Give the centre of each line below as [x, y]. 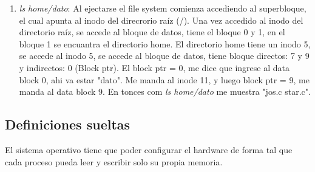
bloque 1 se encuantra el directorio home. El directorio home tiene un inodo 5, [165, 43]
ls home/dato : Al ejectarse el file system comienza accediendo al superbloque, [163, 8]
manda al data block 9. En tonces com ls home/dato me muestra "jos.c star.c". [165, 91]
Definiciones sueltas [68, 124]
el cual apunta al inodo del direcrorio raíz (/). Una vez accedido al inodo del [161, 20]
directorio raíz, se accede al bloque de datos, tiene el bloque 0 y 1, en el [152, 32]
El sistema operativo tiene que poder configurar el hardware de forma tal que [149, 149]
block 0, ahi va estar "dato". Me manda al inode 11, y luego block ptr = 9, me [164, 79]
